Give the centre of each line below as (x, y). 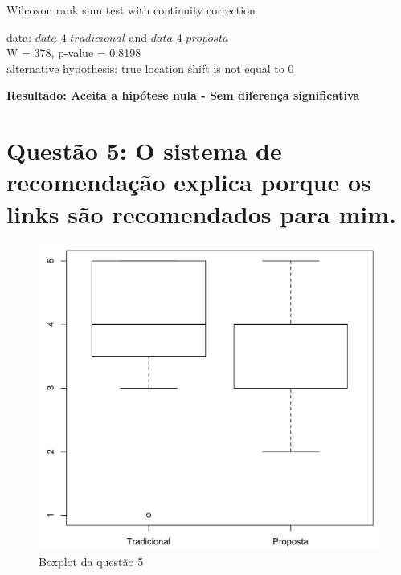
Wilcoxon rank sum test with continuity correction (131, 10)
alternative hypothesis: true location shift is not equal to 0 (150, 68)
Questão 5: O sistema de (144, 151)
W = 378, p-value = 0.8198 (74, 53)
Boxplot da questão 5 (91, 561)
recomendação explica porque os (189, 182)
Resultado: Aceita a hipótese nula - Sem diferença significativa (183, 95)
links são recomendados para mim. (201, 213)
